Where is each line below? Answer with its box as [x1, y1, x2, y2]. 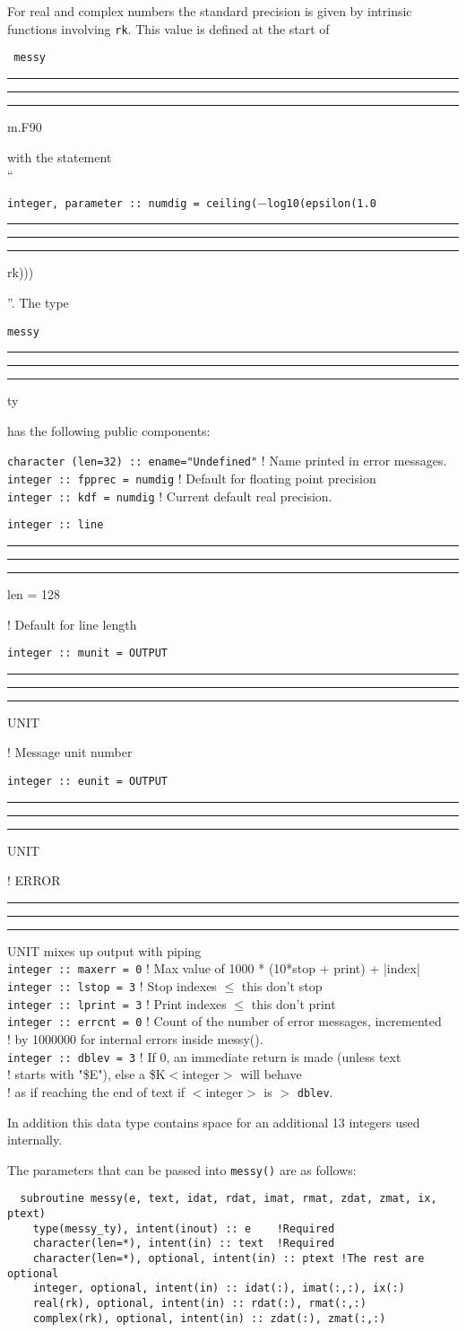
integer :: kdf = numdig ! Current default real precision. [7, 486, 332, 505]
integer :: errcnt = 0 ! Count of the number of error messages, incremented [7, 1012, 442, 1031]
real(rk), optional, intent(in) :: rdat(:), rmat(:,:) [32, 1297, 367, 1310]
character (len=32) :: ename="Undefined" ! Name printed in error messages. [7, 451, 447, 470]
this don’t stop [241, 977, 323, 996]
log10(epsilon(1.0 [267, 196, 376, 210]
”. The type [7, 292, 69, 311]
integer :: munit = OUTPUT [7, 647, 168, 660]
